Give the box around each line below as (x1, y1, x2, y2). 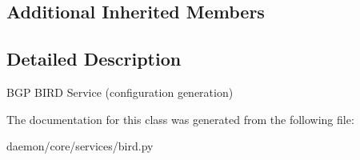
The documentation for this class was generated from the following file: (6, 110, 354, 127)
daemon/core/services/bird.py (6, 138, 154, 154)
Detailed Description (6, 46, 182, 71)
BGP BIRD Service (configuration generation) (6, 83, 234, 100)
